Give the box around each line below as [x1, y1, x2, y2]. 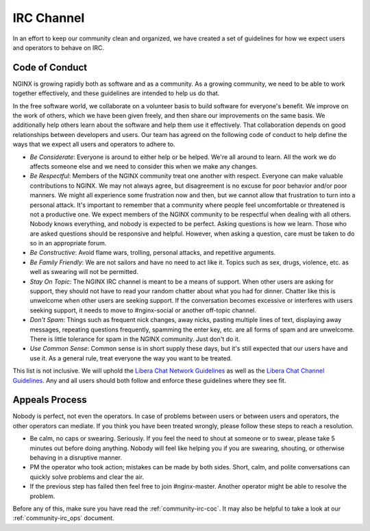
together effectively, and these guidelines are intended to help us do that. [12, 89, 220, 97]
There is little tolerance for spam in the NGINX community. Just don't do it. [29, 335, 241, 343]
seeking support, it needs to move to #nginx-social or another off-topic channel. [29, 306, 256, 314]
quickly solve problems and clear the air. [29, 473, 144, 481]
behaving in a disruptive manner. [29, 454, 123, 462]
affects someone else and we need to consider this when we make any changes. [29, 162, 258, 171]
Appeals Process [12, 394, 87, 406]
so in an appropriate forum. [29, 239, 107, 247]
